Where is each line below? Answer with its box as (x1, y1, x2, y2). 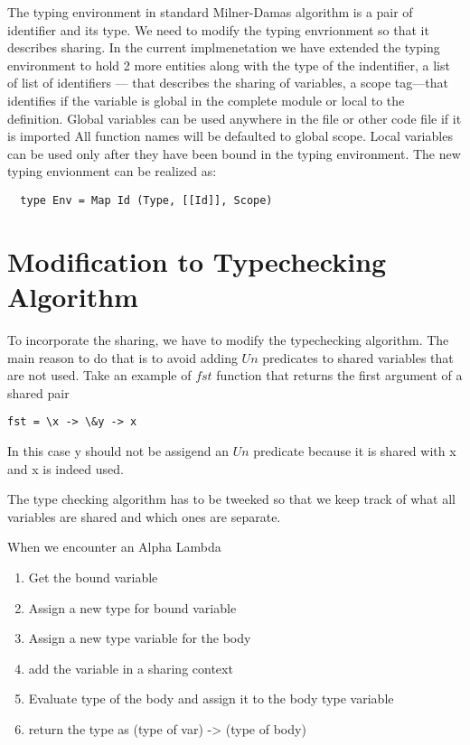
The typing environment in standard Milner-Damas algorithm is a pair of (7, 3, 413, 21)
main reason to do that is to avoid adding (7, 348, 238, 367)
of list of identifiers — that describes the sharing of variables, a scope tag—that (7, 73, 448, 92)
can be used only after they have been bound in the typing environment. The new (7, 144, 461, 163)
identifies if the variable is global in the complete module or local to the (7, 90, 405, 109)
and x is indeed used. (7, 459, 124, 478)
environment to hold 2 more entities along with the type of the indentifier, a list (7, 55, 450, 74)
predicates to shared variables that (262, 348, 454, 367)
